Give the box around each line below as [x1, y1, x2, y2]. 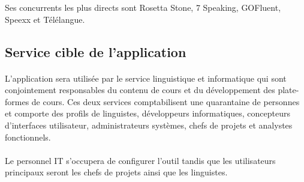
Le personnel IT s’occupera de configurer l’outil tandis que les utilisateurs [5, 154, 276, 166]
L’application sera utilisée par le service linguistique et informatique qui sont [5, 71, 287, 84]
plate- [278, 83, 299, 96]
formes [5, 95, 29, 108]
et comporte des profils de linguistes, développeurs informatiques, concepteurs [5, 107, 290, 120]
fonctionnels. [5, 130, 51, 143]
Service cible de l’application [5, 42, 186, 61]
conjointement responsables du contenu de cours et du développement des [5, 83, 275, 96]
